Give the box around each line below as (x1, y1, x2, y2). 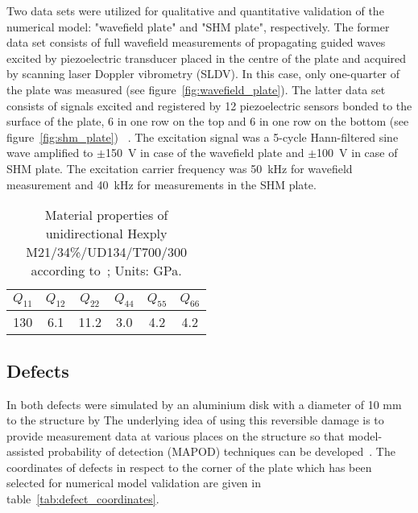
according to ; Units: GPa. (31, 261, 182, 280)
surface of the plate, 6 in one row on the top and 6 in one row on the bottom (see (6, 113, 409, 130)
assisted (6, 443, 44, 460)
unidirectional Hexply (45, 224, 168, 243)
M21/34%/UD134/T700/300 (26, 242, 187, 262)
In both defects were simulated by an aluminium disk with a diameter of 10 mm (6, 395, 402, 412)
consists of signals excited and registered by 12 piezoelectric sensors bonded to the (6, 97, 412, 114)
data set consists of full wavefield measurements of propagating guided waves (6, 34, 386, 51)
